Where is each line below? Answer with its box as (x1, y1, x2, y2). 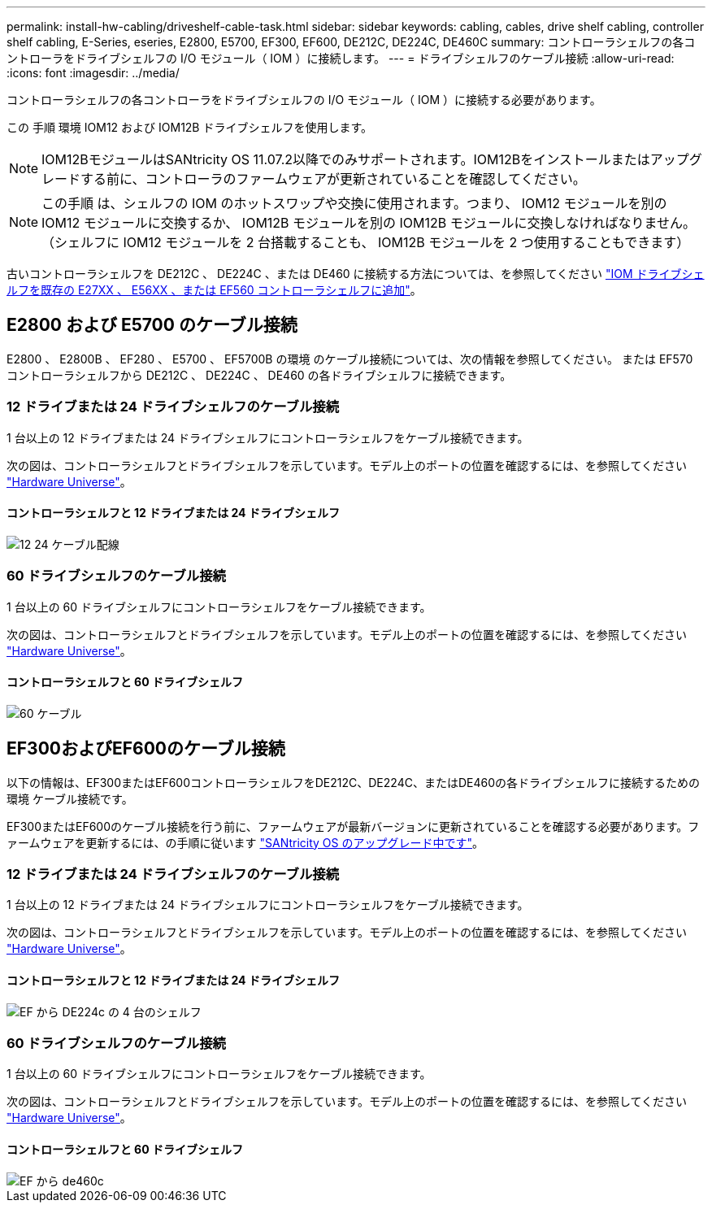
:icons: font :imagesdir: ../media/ (7, 66, 180, 80)
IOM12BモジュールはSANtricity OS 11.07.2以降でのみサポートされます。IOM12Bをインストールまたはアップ (41, 151, 689, 167)
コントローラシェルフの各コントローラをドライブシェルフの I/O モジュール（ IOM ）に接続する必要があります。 (7, 93, 601, 107)
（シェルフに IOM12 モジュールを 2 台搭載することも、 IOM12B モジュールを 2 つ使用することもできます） (41, 234, 690, 250)
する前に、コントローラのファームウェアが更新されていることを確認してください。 (80, 171, 586, 187)
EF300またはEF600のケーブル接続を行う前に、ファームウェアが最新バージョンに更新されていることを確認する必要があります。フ (7, 819, 700, 833)
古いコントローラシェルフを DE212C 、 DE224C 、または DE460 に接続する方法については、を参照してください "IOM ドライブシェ (7, 267, 705, 281)
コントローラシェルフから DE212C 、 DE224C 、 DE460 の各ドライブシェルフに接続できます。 (7, 367, 512, 382)
